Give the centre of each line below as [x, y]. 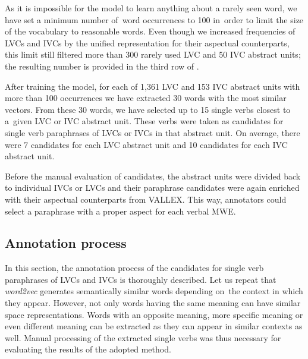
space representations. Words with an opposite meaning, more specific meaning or [154, 314]
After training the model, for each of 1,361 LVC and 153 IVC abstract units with [153, 86]
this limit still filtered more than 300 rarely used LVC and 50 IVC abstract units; [153, 54]
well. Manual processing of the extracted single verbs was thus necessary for [143, 337]
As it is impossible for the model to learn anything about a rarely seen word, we [151, 8]
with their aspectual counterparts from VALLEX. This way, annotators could [146, 199]
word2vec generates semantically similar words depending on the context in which [154, 291]
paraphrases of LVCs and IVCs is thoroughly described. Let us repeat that [141, 279]
